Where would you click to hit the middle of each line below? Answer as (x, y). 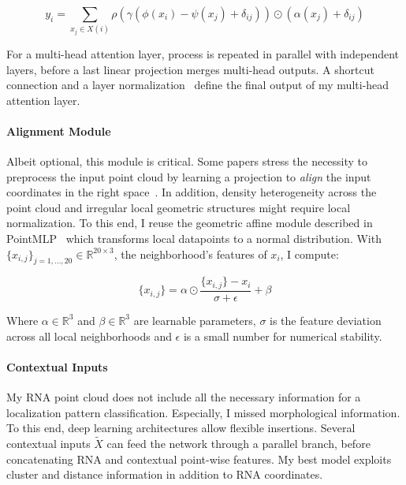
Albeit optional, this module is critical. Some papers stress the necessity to (187, 161)
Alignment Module (59, 131)
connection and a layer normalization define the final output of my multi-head (198, 85)
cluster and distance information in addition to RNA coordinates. (165, 474)
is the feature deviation (326, 320)
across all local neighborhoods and (89, 336)
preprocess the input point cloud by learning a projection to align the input (189, 176)
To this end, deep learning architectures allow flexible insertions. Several (181, 428)
